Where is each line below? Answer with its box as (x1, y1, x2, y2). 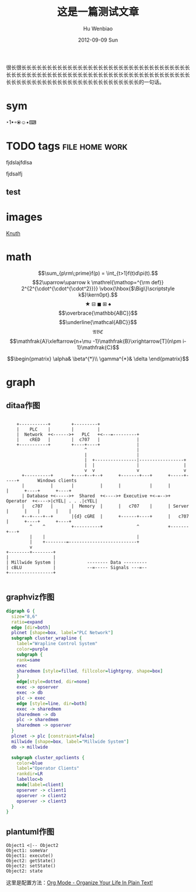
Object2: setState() (6, 863, 57, 869)
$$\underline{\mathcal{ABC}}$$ (59, 319, 137, 326)
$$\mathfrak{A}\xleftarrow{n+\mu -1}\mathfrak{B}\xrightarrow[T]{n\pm (9, 337, 182, 345)
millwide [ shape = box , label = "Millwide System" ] (11, 738, 129, 745)
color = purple (16, 646, 48, 652)
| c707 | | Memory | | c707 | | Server (21, 504, 190, 509)
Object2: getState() (6, 858, 57, 864)
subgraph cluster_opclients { (11, 755, 85, 760)
